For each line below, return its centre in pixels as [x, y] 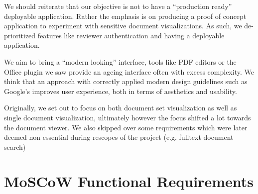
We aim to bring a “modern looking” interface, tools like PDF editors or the [120, 61]
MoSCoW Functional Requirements [129, 181]
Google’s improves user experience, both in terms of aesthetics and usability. [121, 91]
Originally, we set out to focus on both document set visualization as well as [121, 108]
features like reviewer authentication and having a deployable [131, 35]
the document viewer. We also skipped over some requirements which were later [126, 127]
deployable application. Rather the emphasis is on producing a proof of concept [125, 16]
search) [15, 146]
